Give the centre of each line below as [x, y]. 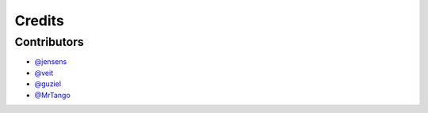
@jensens [51, 62]
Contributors [50, 42]
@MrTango [52, 95]
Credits [40, 21]
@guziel [48, 84]
